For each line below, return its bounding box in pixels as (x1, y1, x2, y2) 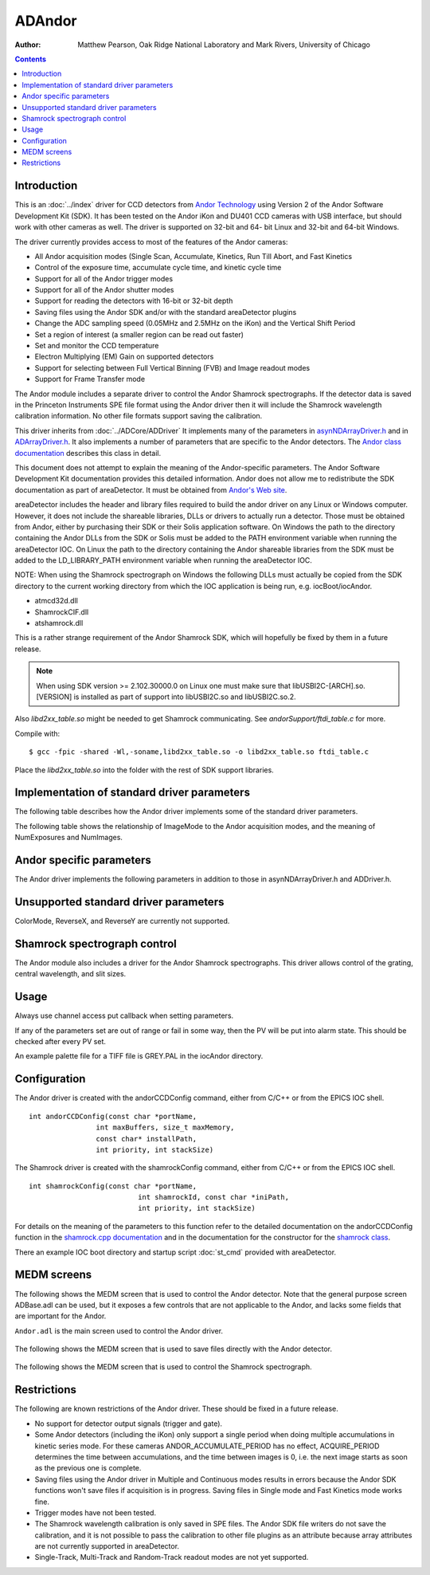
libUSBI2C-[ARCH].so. (291, 681, 365, 690)
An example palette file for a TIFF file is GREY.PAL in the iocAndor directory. (14, 1051, 264, 1061)
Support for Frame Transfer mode (34, 375, 146, 384)
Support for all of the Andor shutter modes (34, 285, 174, 295)
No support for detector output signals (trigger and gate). (34, 1419, 223, 1428)
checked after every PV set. (14, 1037, 107, 1047)
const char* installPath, (96, 1134, 197, 1143)
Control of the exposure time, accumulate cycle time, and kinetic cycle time (34, 263, 282, 273)
